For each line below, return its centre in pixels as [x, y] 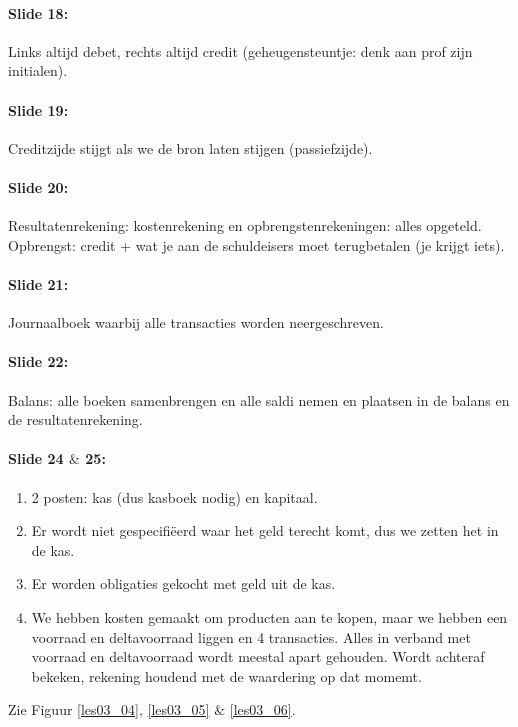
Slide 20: [38, 186]
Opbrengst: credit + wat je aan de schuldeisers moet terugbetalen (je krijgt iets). [256, 244]
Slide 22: [38, 361]
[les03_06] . [262, 709]
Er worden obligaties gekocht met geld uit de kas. [183, 583]
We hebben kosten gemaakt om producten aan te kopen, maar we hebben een [269, 616]
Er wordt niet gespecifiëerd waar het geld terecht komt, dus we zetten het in [265, 530]
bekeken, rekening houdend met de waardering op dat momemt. [226, 675]
